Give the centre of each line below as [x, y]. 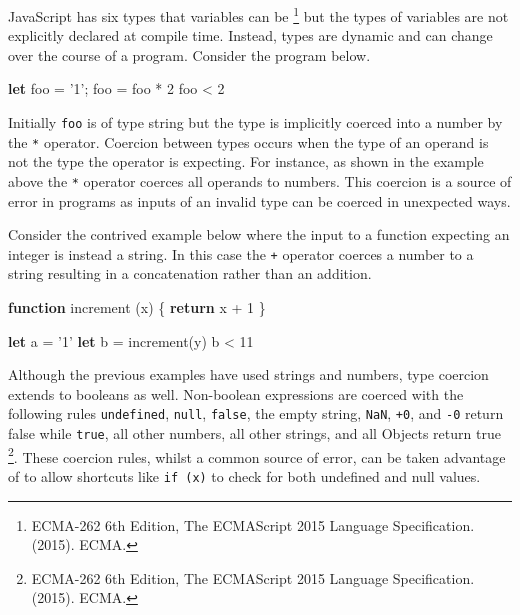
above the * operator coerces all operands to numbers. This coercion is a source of [260, 180]
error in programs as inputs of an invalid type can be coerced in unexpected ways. [259, 200]
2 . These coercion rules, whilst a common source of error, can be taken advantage [257, 455]
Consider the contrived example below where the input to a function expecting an [259, 234]
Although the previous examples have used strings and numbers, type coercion [248, 374]
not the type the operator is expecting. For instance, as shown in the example [246, 161]
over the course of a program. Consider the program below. [189, 54]
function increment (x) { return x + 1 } [137, 307]
